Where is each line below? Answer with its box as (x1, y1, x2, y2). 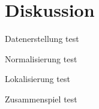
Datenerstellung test (5, 32, 79, 45)
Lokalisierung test (5, 72, 70, 85)
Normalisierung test (5, 52, 77, 65)
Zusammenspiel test (5, 92, 77, 105)
